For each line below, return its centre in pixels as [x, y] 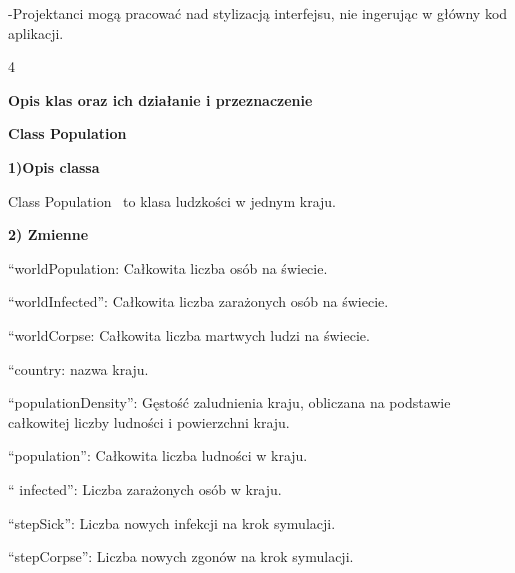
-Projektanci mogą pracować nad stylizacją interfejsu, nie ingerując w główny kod [258, 13]
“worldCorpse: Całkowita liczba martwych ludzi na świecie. [189, 334]
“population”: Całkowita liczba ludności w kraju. [158, 455]
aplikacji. [36, 32]
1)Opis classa [54, 166]
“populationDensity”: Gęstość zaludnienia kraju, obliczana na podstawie [229, 402]
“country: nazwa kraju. [78, 368]
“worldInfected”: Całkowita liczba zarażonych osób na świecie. [198, 301]
